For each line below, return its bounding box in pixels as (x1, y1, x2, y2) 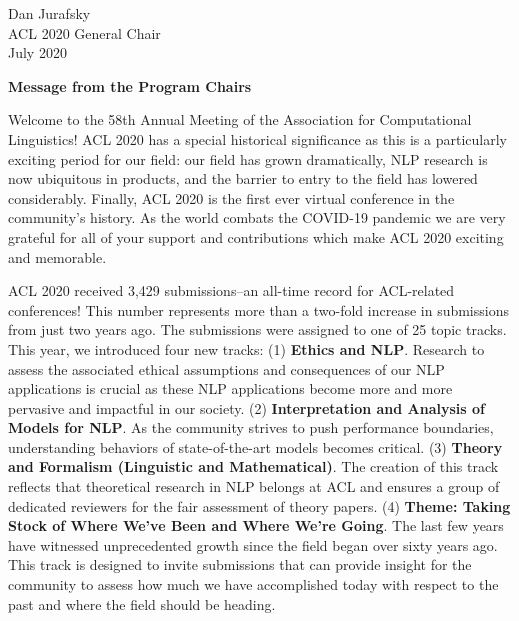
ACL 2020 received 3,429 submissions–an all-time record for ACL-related (8, 280, 455, 301)
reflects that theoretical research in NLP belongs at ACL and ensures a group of (8, 476, 500, 497)
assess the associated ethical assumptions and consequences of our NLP (8, 358, 445, 379)
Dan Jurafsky (8, 3, 91, 23)
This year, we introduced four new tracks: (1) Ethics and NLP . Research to (8, 338, 485, 359)
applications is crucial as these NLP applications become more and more (8, 378, 453, 399)
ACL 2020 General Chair (8, 22, 161, 43)
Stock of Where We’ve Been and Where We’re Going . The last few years (8, 515, 504, 536)
